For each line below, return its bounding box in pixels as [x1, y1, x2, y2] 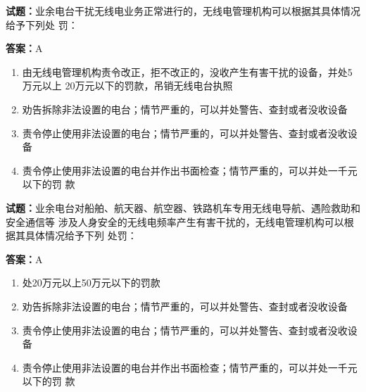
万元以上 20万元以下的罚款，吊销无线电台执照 [22, 78, 233, 93]
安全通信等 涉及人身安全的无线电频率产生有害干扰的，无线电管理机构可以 [6, 214, 344, 229]
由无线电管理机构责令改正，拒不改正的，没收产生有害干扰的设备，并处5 [22, 64, 353, 79]
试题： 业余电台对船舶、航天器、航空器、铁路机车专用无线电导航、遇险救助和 [6, 200, 360, 215]
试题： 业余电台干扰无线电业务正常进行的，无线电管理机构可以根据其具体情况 [6, 4, 360, 18]
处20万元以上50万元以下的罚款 [22, 275, 160, 290]
